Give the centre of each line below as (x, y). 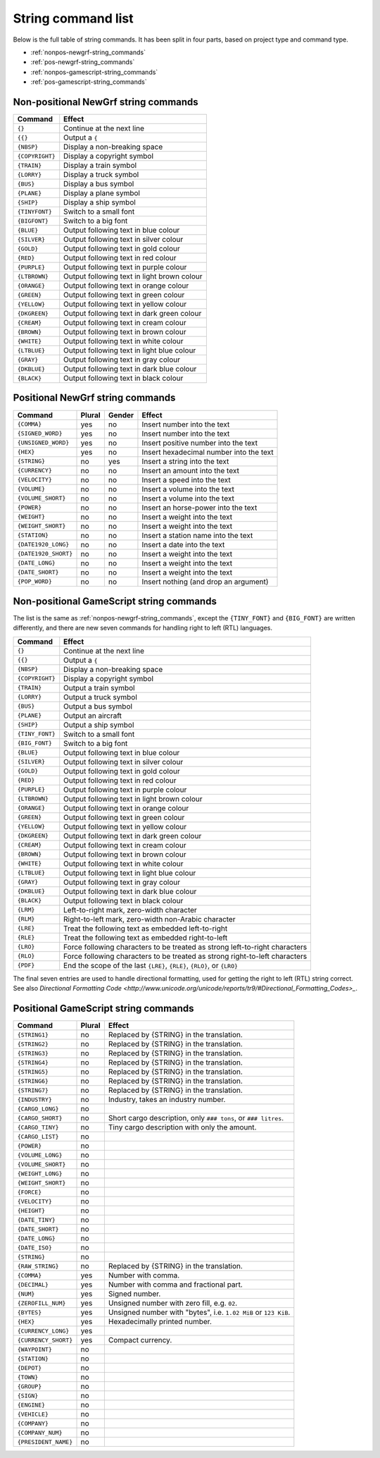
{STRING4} (33, 1062)
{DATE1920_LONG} (43, 545)
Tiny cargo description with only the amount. (182, 1127)
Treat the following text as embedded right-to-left (146, 938)
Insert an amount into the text (190, 470)
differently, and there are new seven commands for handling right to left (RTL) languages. (143, 628)
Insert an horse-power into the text (199, 508)
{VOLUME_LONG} (40, 1155)
